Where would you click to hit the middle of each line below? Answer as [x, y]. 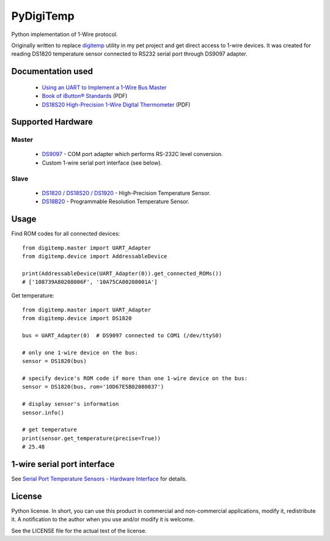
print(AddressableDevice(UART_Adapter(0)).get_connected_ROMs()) [122, 273]
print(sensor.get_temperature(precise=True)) [92, 438]
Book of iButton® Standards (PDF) [85, 96]
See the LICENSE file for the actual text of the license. [79, 531]
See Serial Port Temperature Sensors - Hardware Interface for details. [99, 479]
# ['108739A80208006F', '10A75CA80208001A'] [90, 282]
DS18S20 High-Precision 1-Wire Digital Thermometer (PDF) [116, 105]
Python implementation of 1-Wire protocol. [64, 34]
